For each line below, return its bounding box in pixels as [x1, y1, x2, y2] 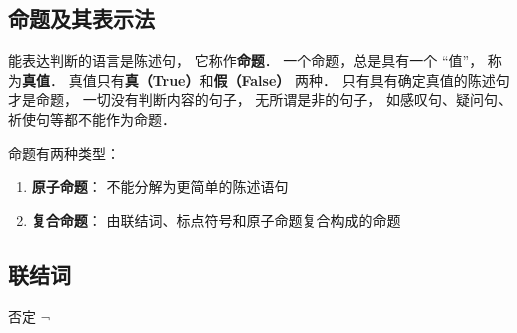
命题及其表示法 [8, 3, 155, 34]
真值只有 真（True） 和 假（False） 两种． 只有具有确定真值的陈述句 [68, 69, 510, 90]
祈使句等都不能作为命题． [8, 108, 176, 129]
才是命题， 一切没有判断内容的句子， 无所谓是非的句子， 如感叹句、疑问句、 [8, 89, 512, 110]
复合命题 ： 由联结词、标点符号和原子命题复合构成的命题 [31, 209, 401, 230]
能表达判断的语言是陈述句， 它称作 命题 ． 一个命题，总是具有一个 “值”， [8, 50, 484, 71]
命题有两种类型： [8, 142, 120, 163]
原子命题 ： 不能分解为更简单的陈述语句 [31, 176, 289, 197]
